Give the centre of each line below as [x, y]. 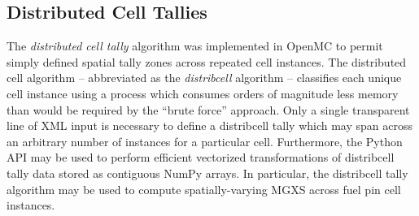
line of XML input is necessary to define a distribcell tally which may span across [209, 125]
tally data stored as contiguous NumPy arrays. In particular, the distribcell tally [207, 173]
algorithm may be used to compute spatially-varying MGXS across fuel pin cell [204, 189]
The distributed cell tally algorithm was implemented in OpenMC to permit [195, 46]
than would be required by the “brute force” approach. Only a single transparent [208, 109]
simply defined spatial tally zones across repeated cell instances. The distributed [207, 61]
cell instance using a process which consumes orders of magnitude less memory [203, 93]
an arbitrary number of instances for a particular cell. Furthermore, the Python [205, 141]
